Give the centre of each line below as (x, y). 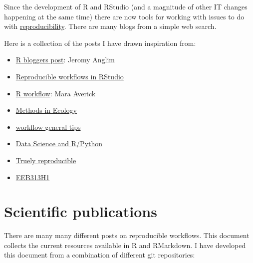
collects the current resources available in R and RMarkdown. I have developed (125, 245)
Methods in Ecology (46, 110)
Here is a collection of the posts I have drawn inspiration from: (100, 43)
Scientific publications (81, 211)
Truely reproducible (46, 160)
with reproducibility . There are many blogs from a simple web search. (110, 26)
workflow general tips (48, 127)
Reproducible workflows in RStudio (70, 76)
